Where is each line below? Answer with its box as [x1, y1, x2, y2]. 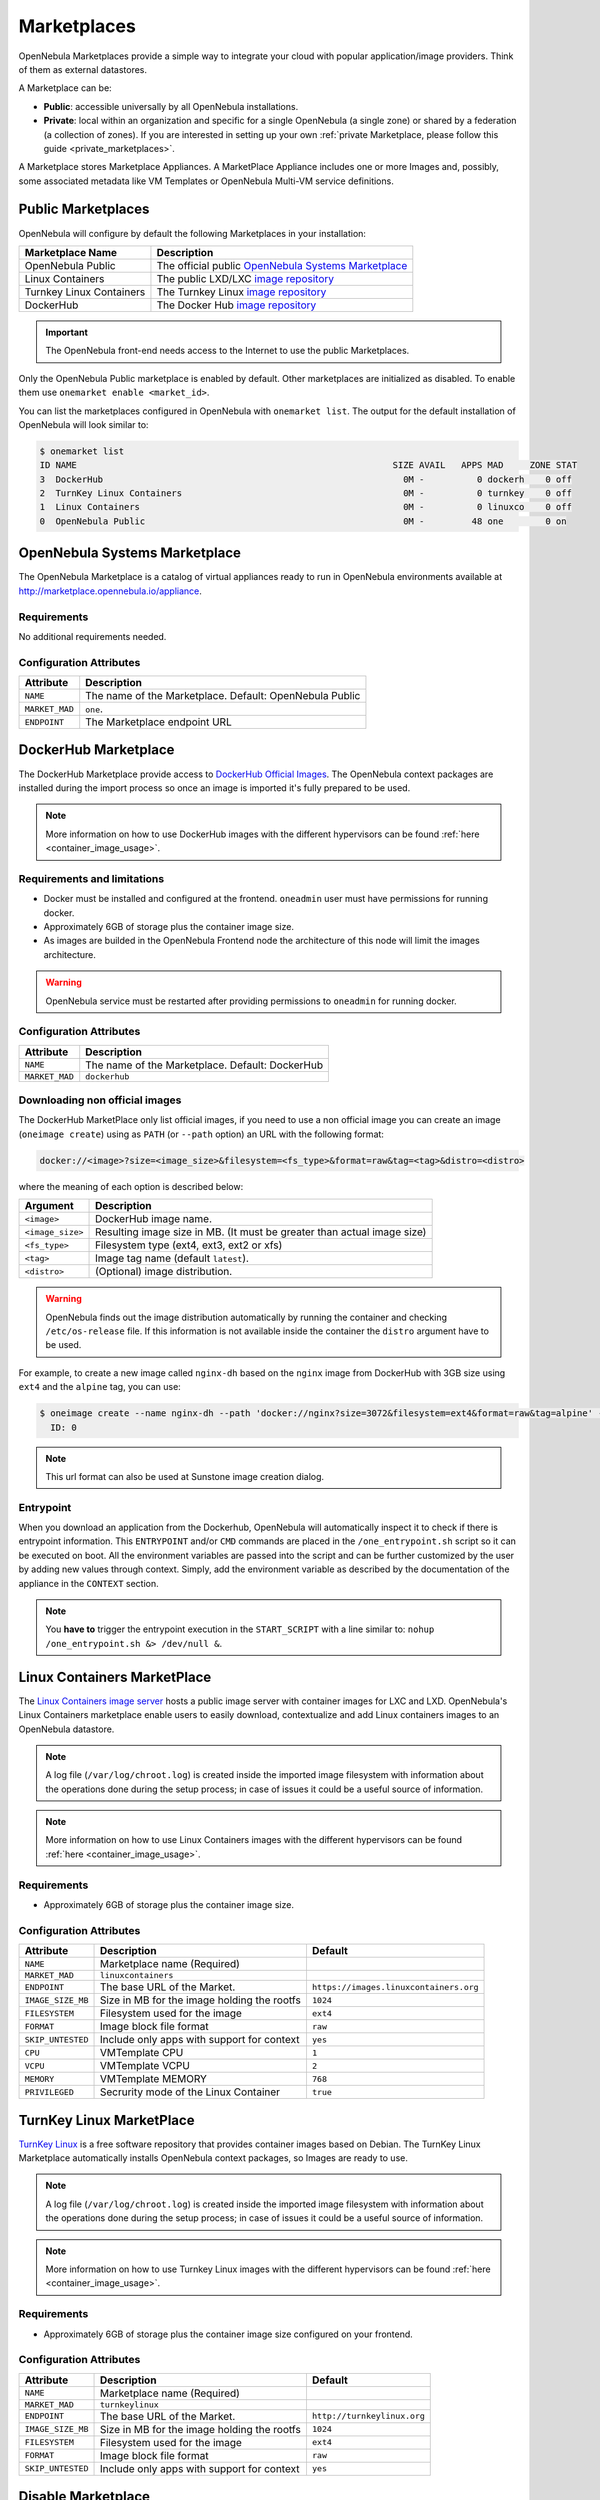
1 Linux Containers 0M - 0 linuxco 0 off [39, 501, 572, 513]
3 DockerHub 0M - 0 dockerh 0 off [39, 473, 572, 485]
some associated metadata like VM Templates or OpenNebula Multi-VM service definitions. [18, 175, 394, 187]
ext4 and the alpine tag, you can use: [18, 1381, 182, 1393]
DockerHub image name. [95, 1212, 212, 1226]
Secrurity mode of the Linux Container [99, 2085, 280, 2099]
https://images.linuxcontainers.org [311, 1981, 479, 1992]
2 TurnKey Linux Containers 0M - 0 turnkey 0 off [39, 488, 572, 499]
